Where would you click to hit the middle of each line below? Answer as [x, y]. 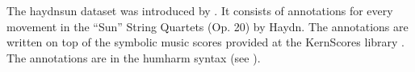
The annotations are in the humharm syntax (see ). [134, 57]
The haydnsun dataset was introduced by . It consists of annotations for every [200, 10]
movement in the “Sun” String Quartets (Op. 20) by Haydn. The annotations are [207, 26]
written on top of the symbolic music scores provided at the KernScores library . [205, 42]
